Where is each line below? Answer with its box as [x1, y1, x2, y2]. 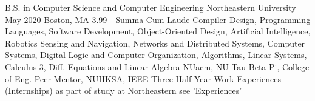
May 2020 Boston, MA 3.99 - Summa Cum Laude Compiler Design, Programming [5, 13, 311, 25]
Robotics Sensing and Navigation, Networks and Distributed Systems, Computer [5, 36, 305, 49]
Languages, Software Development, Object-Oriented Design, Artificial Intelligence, [5, 25, 311, 37]
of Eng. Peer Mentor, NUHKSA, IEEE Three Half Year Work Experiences [5, 72, 281, 85]
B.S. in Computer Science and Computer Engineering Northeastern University [5, 1, 296, 13]
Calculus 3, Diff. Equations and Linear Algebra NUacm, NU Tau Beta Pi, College [5, 60, 310, 73]
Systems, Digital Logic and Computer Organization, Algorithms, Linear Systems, [5, 48, 307, 61]
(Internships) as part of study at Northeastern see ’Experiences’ [5, 84, 242, 97]
